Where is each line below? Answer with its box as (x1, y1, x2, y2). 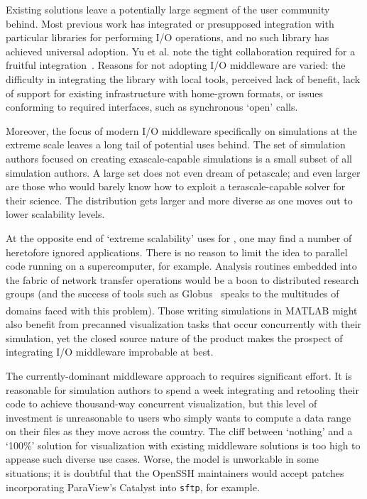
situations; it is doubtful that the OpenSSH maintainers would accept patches (6, 466, 344, 481)
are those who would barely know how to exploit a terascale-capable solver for (6, 179, 346, 194)
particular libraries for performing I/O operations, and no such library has (6, 30, 329, 45)
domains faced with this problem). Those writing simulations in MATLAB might (6, 302, 358, 317)
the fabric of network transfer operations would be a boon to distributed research (6, 272, 359, 287)
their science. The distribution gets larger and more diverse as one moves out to (6, 192, 353, 207)
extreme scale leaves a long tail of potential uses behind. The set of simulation (6, 137, 346, 152)
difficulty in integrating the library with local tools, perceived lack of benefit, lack (6, 71, 361, 86)
